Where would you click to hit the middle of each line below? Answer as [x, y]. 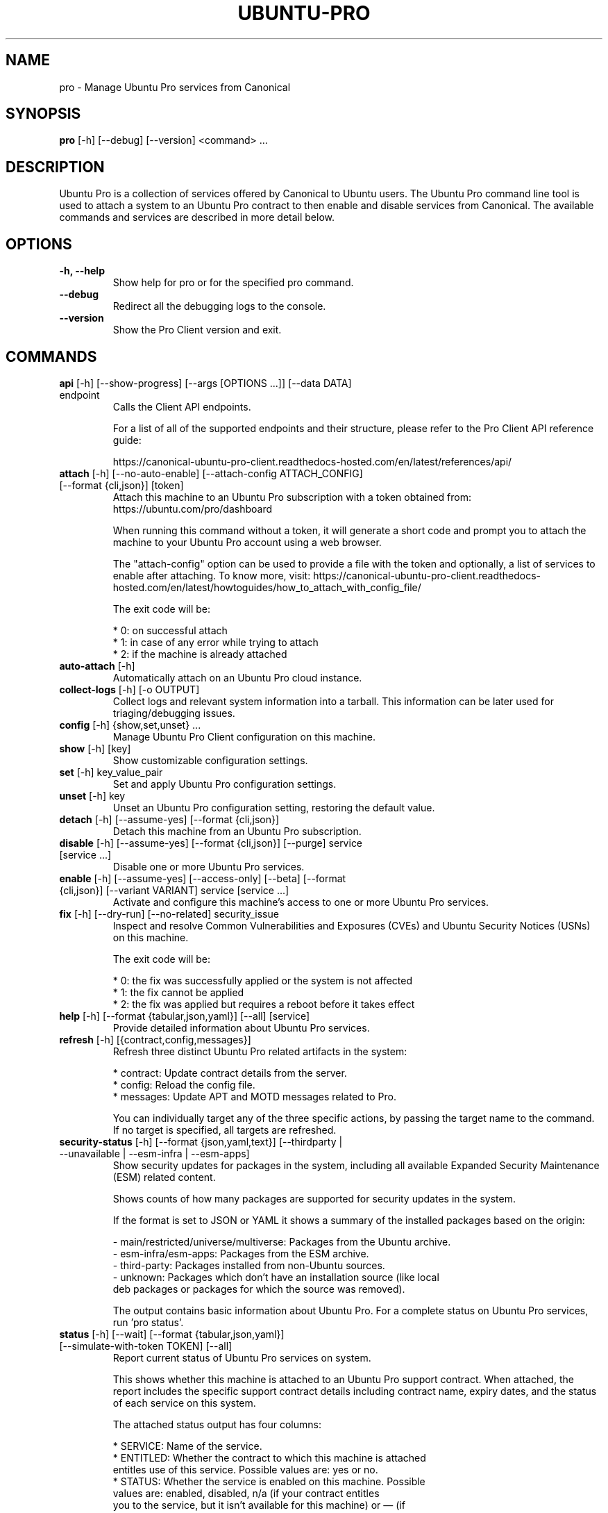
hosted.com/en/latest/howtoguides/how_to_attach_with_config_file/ [267, 587]
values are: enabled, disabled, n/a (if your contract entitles [246, 1493]
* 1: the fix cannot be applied [178, 992]
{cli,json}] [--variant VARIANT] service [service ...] [174, 890]
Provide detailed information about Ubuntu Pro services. [241, 1027]
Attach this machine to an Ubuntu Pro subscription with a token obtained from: [292, 497]
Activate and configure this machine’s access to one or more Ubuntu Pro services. [301, 902]
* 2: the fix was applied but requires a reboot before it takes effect [264, 1004]
